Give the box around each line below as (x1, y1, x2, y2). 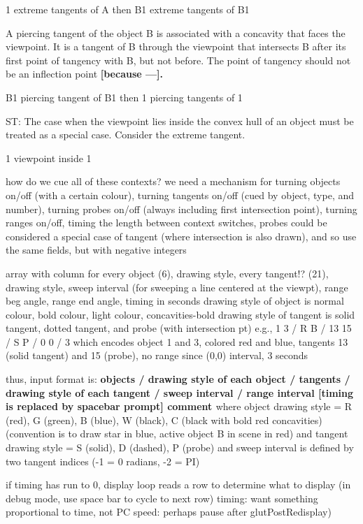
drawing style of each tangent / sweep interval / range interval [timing (6, 385, 354, 400)
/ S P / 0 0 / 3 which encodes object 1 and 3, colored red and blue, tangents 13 (6, 334, 348, 349)
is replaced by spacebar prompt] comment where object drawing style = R (6, 399, 353, 414)
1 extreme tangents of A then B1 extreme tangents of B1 (6, 2, 250, 16)
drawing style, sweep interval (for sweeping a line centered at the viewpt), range (6, 279, 348, 294)
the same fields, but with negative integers (6, 242, 187, 257)
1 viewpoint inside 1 (6, 150, 92, 165)
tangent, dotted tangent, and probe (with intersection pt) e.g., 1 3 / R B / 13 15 (6, 321, 352, 335)
